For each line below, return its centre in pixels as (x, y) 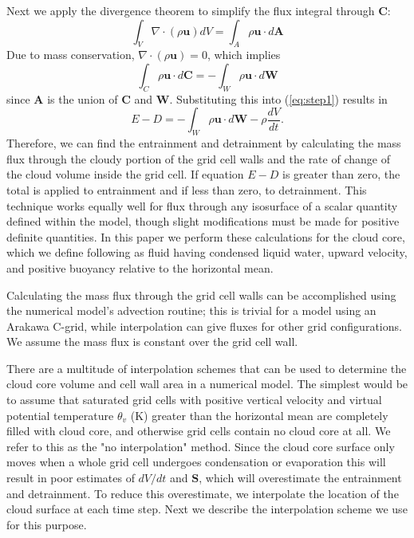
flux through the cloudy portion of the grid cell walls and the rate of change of (198, 158)
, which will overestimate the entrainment (300, 478)
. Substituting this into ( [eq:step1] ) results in (278, 98)
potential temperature (60, 415)
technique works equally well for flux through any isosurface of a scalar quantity (202, 205)
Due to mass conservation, (71, 55)
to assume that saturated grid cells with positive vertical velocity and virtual (194, 400)
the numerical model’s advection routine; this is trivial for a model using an (191, 310)
